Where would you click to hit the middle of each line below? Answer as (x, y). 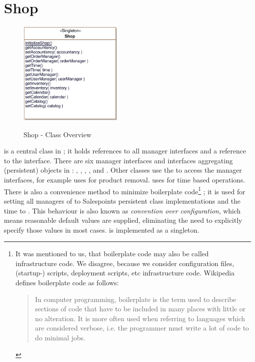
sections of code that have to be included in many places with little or (140, 309)
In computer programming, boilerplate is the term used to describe (136, 299)
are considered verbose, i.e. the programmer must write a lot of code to (142, 328)
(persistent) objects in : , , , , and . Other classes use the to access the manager (123, 170)
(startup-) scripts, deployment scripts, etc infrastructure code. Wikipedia (125, 273)
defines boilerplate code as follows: (67, 283)
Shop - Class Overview (58, 134)
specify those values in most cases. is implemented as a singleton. (102, 229)
